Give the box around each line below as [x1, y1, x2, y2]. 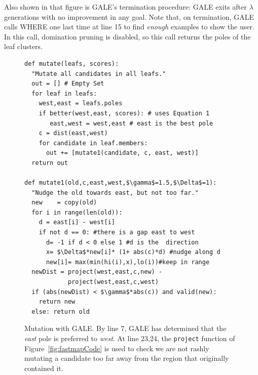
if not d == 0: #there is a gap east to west [39, 229, 195, 236]
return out [31, 159, 68, 166]
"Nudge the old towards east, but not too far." [31, 189, 199, 196]
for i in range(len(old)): [31, 209, 123, 216]
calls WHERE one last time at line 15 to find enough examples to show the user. [4, 21, 254, 32]
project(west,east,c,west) [67, 278, 159, 286]
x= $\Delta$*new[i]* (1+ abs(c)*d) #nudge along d [46, 248, 220, 256]
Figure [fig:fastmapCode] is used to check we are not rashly [24, 343, 209, 353]
